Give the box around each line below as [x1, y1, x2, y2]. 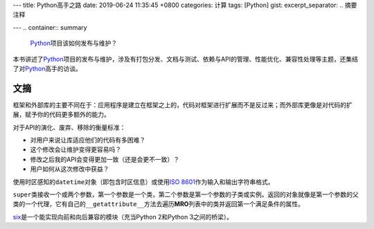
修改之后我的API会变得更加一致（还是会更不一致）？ [30, 155, 180, 163]
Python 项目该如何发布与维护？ [30, 39, 118, 48]
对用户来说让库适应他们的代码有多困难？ [30, 136, 145, 145]
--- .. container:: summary [12, 23, 87, 31]
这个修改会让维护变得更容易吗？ [30, 145, 121, 154]
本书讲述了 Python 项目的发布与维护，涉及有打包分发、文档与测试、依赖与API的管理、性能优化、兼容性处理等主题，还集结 [12, 55, 358, 63]
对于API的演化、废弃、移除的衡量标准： [12, 123, 126, 131]
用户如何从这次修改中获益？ [30, 165, 109, 173]
